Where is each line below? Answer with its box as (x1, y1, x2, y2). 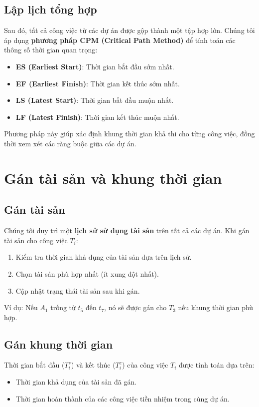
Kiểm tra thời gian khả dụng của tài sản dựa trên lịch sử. (15, 252, 192, 262)
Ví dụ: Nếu (4, 302, 38, 313)
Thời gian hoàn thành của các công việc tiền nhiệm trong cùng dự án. (15, 393, 230, 404)
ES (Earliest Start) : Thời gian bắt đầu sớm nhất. (15, 61, 174, 71)
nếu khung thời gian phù (178, 302, 254, 313)
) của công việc (122, 360, 168, 370)
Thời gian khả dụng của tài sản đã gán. (15, 377, 137, 387)
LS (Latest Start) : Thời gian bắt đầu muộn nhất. (15, 95, 174, 105)
